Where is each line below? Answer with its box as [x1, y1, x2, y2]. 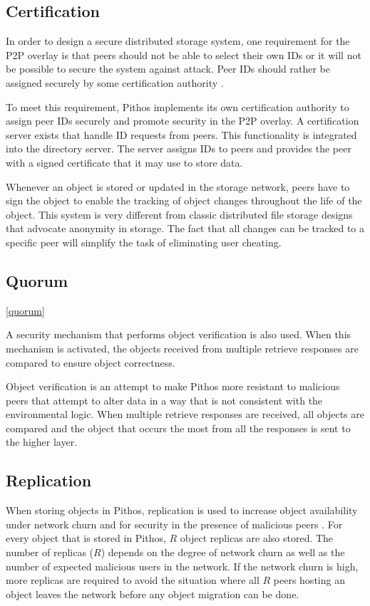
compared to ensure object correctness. [6, 355, 175, 370]
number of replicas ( [6, 545, 94, 560]
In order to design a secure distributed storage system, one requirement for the [6, 33, 350, 48]
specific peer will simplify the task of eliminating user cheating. [6, 234, 282, 249]
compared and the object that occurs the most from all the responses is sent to [6, 420, 351, 435]
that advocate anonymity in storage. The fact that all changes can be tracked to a [6, 221, 365, 236]
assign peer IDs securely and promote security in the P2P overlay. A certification [6, 113, 359, 128]
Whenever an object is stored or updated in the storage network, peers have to [6, 179, 350, 194]
